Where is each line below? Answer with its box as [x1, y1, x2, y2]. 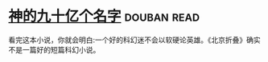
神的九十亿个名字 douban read [8, 7, 200, 25]
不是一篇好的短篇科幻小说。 [8, 45, 101, 54]
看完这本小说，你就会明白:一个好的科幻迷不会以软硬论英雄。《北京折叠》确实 [8, 35, 262, 45]
